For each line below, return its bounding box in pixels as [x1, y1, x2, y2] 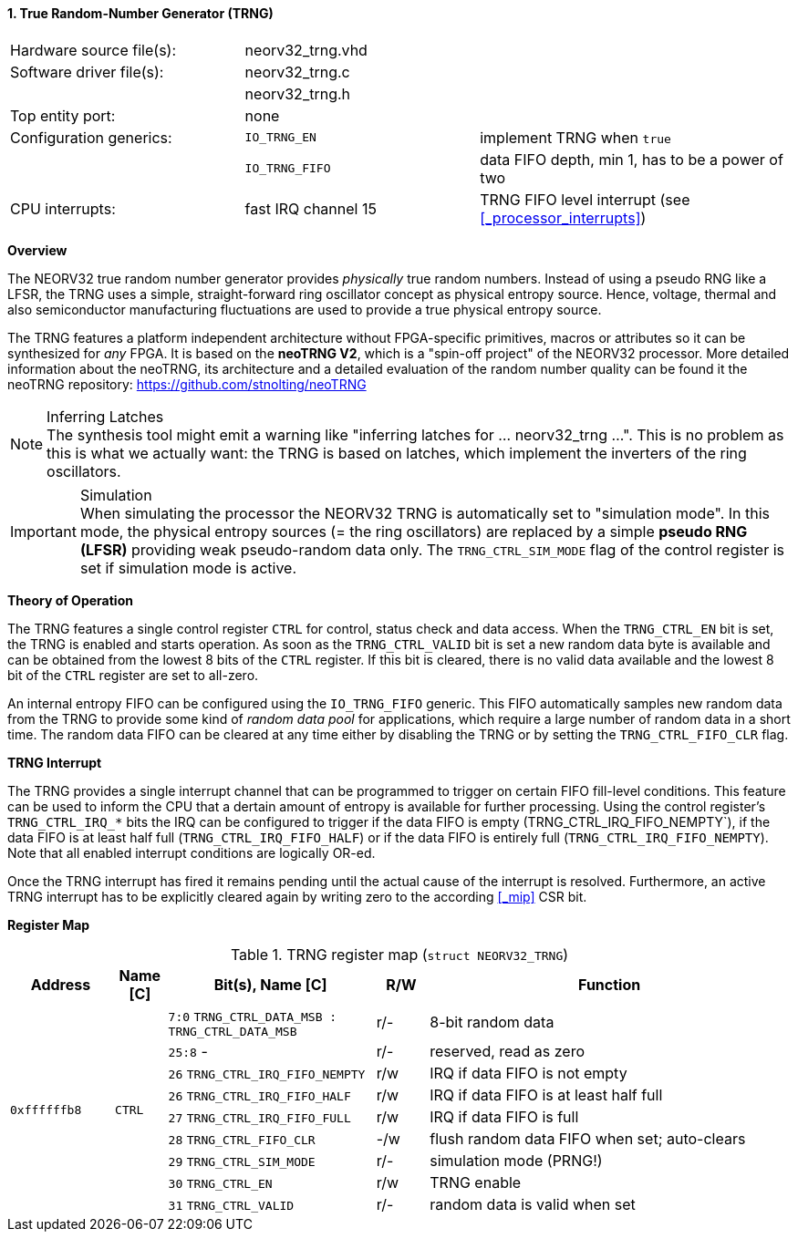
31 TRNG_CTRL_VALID [168, 1198, 295, 1213]
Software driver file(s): [10, 62, 164, 81]
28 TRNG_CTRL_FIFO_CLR [168, 1132, 316, 1147]
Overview [7, 242, 67, 258]
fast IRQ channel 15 [244, 199, 377, 218]
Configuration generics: [10, 128, 172, 147]
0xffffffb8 [10, 1102, 82, 1117]
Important [10, 521, 77, 541]
